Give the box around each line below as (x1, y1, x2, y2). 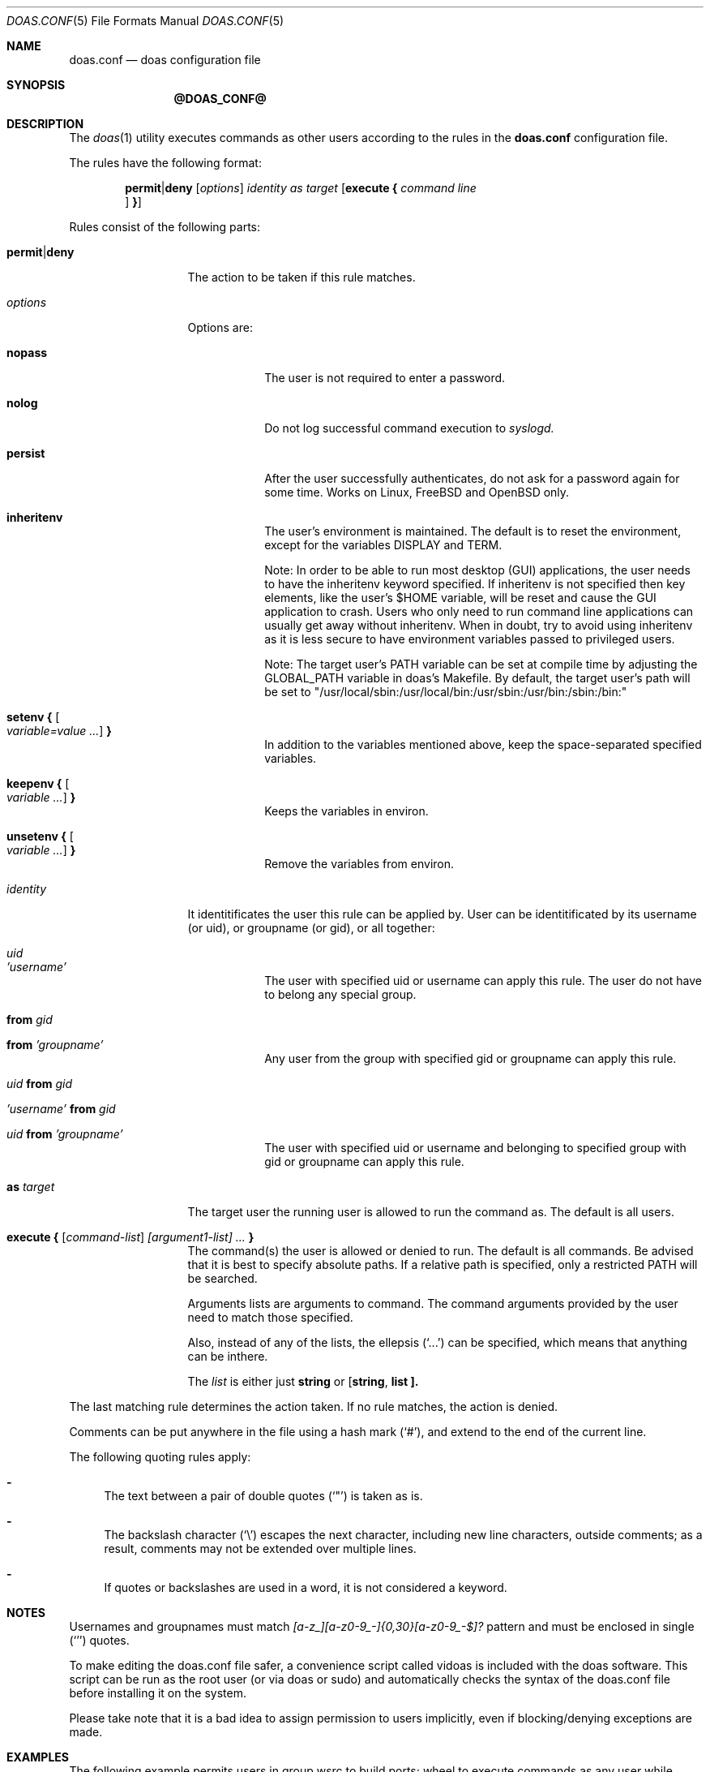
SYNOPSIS (6, 78, 66, 92)
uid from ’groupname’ (6, 1127, 123, 1141)
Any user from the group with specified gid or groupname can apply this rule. (264, 1052, 677, 1065)
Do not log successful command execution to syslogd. (264, 421, 554, 435)
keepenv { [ (6, 776, 70, 790)
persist (6, 446, 45, 460)
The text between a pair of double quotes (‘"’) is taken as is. (104, 1489, 423, 1503)
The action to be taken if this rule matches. (187, 270, 416, 284)
